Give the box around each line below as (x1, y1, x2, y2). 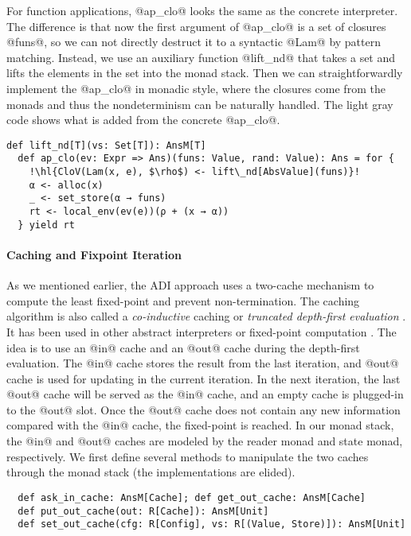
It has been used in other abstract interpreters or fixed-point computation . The (6, 323, 397, 340)
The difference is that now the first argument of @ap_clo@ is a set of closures (6, 17, 386, 34)
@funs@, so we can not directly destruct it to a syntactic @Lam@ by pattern (6, 33, 381, 50)
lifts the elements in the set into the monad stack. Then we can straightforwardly (6, 64, 403, 81)
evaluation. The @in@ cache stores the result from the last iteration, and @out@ (6, 355, 399, 371)
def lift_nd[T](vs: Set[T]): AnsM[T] (6, 139, 206, 151)
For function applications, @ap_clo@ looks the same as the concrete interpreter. (6, 2, 398, 18)
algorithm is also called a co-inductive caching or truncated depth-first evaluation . (6, 308, 406, 324)
